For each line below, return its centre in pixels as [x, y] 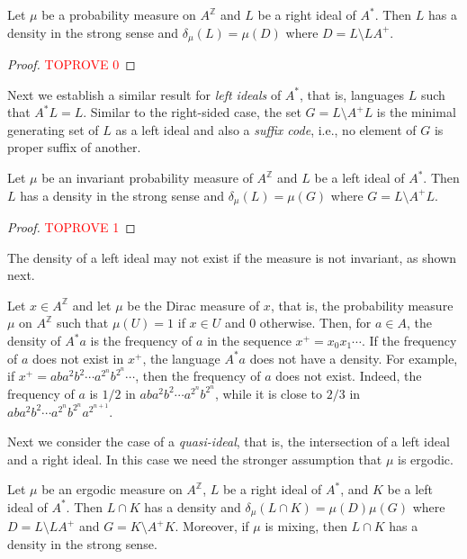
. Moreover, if [212, 526]
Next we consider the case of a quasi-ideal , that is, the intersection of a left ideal [229, 442]
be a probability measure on [119, 14]
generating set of [53, 129]
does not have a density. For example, [354, 358]
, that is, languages [352, 94]
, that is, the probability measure [362, 305]
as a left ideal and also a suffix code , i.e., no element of [266, 129]
